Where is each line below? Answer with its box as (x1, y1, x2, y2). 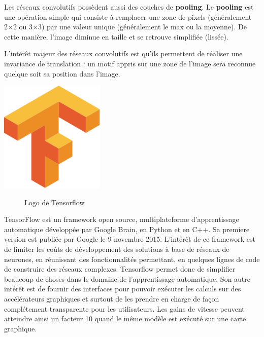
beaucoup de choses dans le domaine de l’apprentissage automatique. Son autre (4, 273, 251, 284)
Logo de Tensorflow (24, 197, 85, 207)
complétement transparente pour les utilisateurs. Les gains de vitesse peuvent (4, 303, 245, 314)
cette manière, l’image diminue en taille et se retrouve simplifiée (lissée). (4, 31, 228, 42)
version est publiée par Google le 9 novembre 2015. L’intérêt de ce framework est (4, 234, 255, 244)
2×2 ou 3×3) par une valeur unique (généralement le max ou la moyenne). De (4, 21, 247, 32)
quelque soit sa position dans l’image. (4, 68, 120, 79)
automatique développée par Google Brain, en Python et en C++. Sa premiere (4, 223, 250, 234)
